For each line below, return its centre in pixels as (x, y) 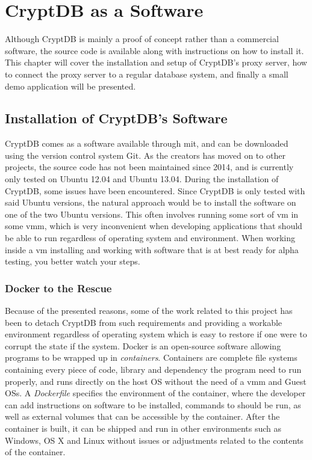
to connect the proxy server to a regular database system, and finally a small (147, 74)
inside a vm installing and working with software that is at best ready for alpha (152, 249)
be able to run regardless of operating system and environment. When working (150, 238)
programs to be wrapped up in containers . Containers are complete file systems (151, 357)
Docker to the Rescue (58, 288)
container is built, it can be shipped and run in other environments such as (143, 428)
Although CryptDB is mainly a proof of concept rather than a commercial (142, 39)
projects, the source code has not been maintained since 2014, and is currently (149, 167)
